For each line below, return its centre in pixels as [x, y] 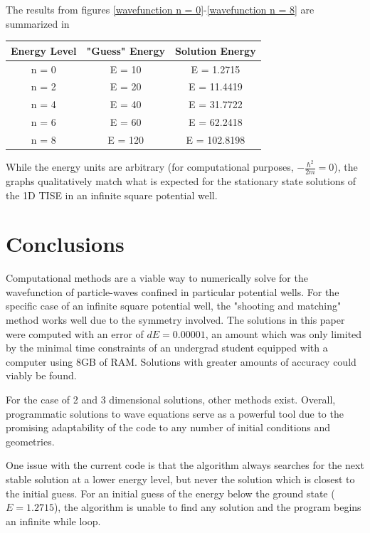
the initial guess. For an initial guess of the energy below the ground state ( [170, 493]
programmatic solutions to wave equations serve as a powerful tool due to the [175, 413]
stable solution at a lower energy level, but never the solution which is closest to [180, 479]
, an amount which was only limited [284, 333]
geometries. [30, 441]
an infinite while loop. [53, 521]
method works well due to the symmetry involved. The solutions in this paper [175, 320]
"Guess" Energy [126, 50]
